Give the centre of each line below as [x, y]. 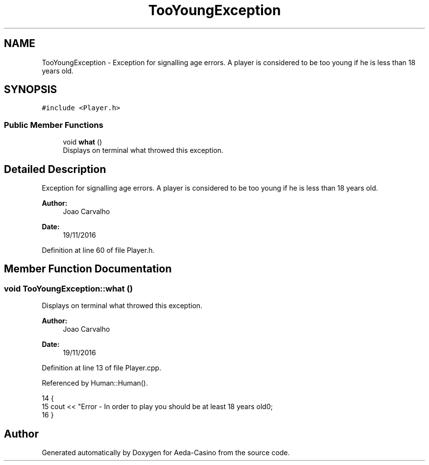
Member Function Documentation [88, 269]
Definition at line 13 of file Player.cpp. [102, 368]
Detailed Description [55, 169]
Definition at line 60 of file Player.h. [98, 250]
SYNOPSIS [31, 90]
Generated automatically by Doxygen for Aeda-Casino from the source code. [166, 453]
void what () [83, 142]
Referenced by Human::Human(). [95, 383]
